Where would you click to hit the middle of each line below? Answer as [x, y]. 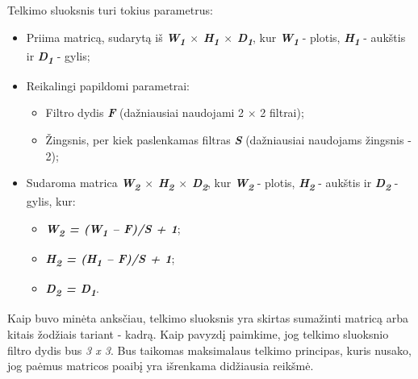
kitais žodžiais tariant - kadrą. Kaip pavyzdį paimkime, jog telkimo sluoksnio [198, 333]
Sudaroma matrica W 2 [83, 184]
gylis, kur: [51, 201]
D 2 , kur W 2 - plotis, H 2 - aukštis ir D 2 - [295, 184]
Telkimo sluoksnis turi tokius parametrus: [110, 10]
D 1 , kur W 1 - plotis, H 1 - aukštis [321, 38]
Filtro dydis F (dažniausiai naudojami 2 [145, 112]
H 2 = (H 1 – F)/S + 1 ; [110, 260]
